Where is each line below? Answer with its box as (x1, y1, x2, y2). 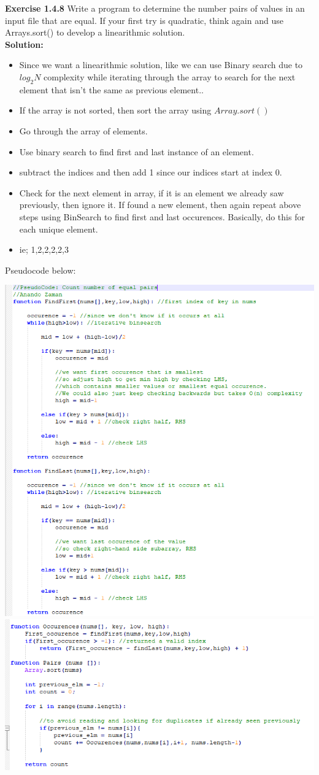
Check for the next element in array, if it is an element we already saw (19, 186, 284, 199)
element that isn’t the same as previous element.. (19, 83, 204, 96)
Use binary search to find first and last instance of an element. (19, 145, 254, 158)
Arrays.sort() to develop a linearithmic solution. (5, 26, 185, 39)
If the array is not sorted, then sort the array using (19, 104, 212, 117)
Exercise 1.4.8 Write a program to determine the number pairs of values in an (5, 2, 305, 14)
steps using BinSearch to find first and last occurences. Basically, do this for (19, 210, 305, 223)
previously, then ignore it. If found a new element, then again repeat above (19, 198, 301, 211)
